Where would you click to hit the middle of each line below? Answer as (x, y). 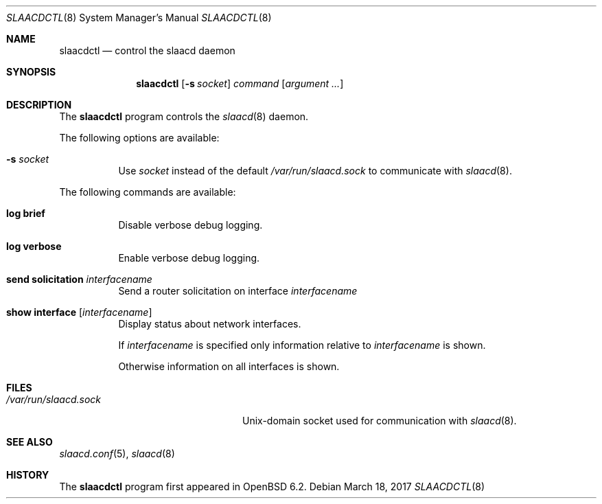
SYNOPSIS (31, 72)
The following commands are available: (148, 192)
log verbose (34, 246)
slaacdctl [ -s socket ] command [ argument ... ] (240, 83)
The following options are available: (139, 138)
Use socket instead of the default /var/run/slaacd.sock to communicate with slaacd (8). (315, 171)
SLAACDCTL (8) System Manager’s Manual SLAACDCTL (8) (139, 18)
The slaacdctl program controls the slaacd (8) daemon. (184, 116)
